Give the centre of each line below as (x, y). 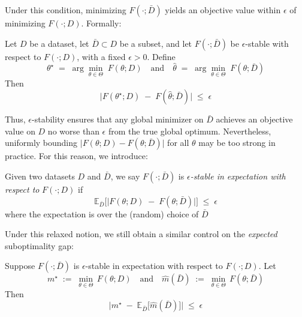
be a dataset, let (59, 43)
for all (178, 143)
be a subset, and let (156, 43)
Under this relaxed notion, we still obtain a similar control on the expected (141, 234)
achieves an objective (254, 119)
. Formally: (101, 23)
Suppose (20, 266)
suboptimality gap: (39, 245)
